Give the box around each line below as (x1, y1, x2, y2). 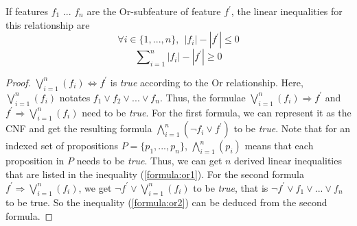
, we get (78, 180, 112, 194)
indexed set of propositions (5, 138, 119, 153)
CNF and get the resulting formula (5, 121, 152, 136)
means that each (244, 138, 314, 153)
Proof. (5, 75, 31, 89)
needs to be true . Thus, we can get (76, 153, 222, 168)
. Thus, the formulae (159, 90, 246, 104)
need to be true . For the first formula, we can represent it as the (82, 105, 352, 119)
